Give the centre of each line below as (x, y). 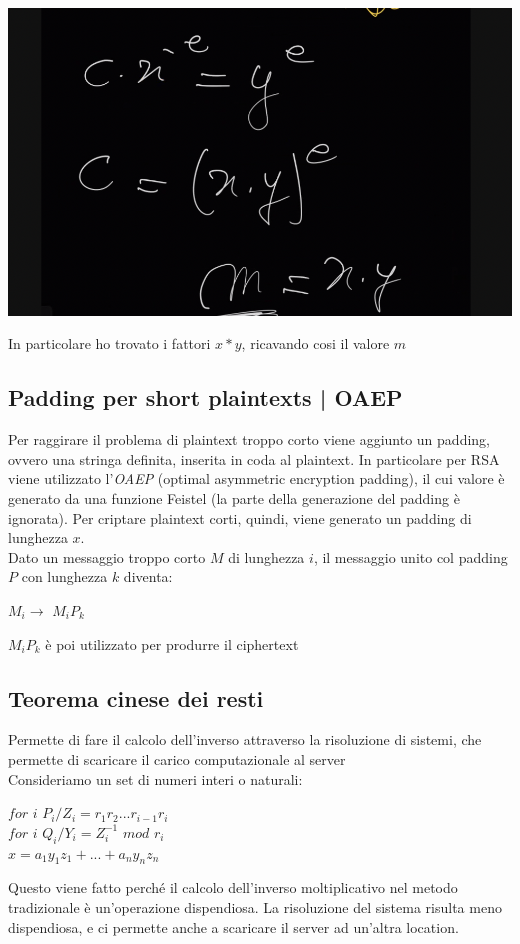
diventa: (148, 576)
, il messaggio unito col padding (410, 556)
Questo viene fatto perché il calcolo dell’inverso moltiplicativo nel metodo (233, 887)
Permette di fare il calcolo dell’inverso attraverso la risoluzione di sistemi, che (245, 739)
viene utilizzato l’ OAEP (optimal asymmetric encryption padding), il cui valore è (256, 478)
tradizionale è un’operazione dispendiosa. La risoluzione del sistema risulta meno (255, 906)
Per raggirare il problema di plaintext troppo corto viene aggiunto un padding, (249, 439)
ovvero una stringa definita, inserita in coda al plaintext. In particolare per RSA (254, 458)
